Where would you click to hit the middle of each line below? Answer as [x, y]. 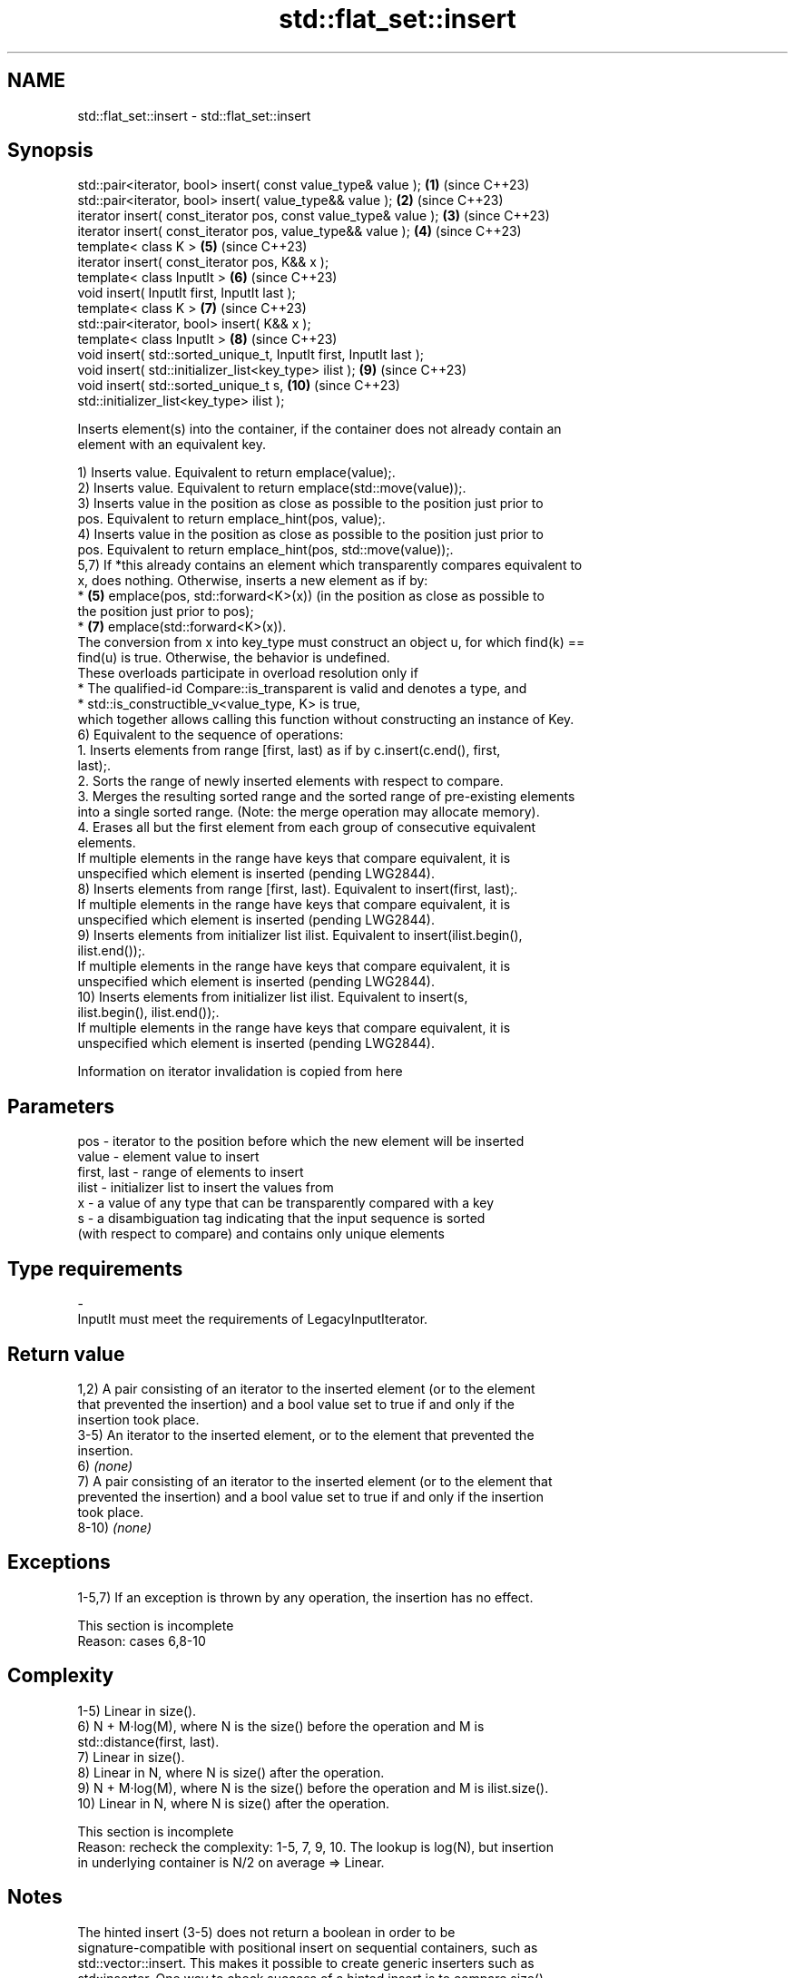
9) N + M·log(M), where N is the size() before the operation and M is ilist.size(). [313, 1787]
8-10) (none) [115, 1527]
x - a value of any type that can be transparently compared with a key [286, 1203]
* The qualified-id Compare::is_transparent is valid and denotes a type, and [302, 689]
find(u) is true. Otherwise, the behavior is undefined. [234, 658]
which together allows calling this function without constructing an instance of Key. [326, 720]
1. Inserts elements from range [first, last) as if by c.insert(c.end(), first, [289, 750]
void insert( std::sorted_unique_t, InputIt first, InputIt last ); [250, 355]
